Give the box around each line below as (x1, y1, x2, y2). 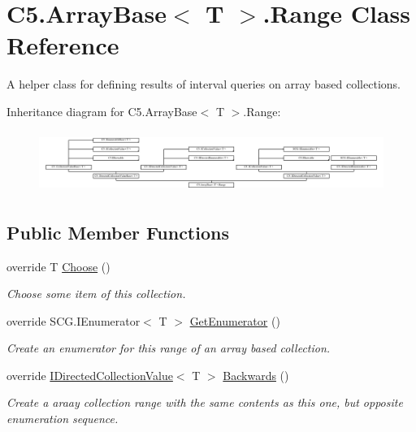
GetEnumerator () (189, 312, 280, 329)
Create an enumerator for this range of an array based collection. (6, 339, 331, 356)
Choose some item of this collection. (6, 285, 186, 302)
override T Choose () (6, 257, 110, 274)
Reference (6, 28, 119, 62)
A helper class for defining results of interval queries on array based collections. (6, 76, 401, 93)
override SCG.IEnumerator (6, 312, 141, 329)
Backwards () (223, 366, 289, 383)
